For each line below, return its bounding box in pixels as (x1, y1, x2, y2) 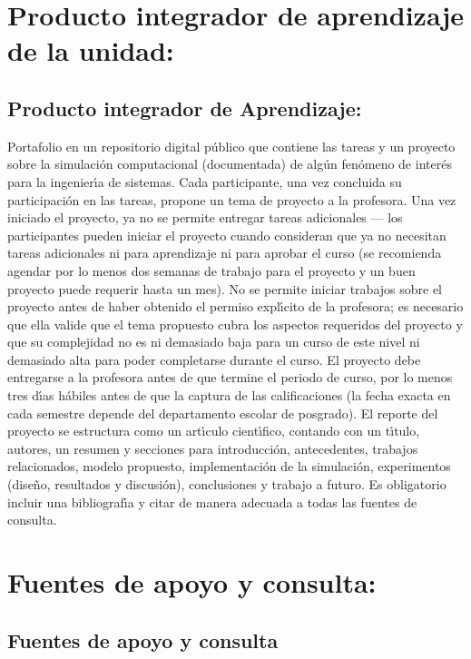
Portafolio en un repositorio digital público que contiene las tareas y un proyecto (7, 136, 456, 155)
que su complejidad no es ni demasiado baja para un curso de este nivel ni (7, 332, 420, 351)
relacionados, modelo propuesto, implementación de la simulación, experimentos (7, 457, 451, 476)
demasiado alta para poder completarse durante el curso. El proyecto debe (7, 349, 421, 369)
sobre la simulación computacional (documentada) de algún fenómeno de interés (7, 154, 452, 173)
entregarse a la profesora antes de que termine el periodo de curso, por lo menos (7, 368, 453, 387)
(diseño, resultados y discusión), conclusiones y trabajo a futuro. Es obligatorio (7, 475, 446, 494)
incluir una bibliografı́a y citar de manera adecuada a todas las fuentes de (7, 492, 417, 511)
